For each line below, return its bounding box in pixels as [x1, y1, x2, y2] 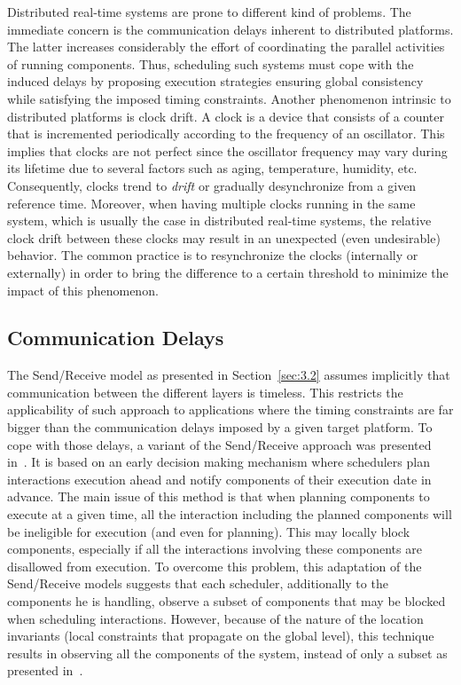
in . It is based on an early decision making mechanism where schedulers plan [7, 453, 430, 471]
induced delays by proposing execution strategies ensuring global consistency [7, 72, 424, 91]
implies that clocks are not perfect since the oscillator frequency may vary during [7, 141, 448, 160]
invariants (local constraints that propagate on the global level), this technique [7, 626, 434, 645]
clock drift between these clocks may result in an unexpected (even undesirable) [7, 228, 441, 247]
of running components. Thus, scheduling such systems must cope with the [7, 54, 414, 73]
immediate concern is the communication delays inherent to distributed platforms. [7, 20, 454, 38]
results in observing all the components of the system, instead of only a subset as [7, 643, 448, 662]
